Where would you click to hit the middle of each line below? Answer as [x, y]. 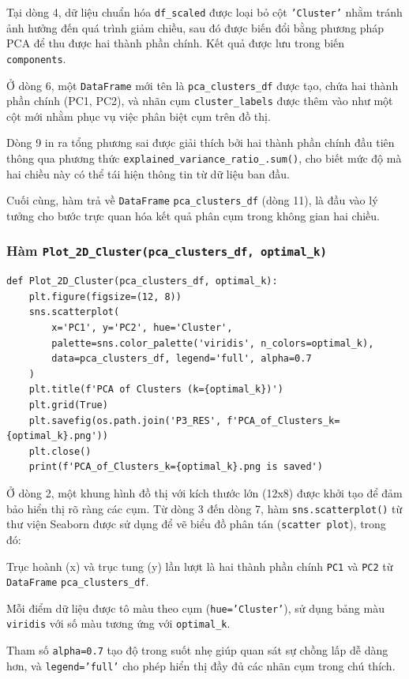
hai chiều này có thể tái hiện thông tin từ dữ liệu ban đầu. [148, 173]
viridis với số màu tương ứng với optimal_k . [118, 623]
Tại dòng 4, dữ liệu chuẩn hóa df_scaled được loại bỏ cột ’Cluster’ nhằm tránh [204, 12]
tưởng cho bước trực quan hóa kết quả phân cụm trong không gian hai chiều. [193, 215]
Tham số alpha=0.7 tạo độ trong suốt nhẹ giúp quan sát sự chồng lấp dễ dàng [197, 650]
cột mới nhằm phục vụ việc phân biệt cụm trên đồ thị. [139, 116]
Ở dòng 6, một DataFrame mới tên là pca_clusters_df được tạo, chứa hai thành [203, 85]
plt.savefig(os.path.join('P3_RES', [125, 420]
